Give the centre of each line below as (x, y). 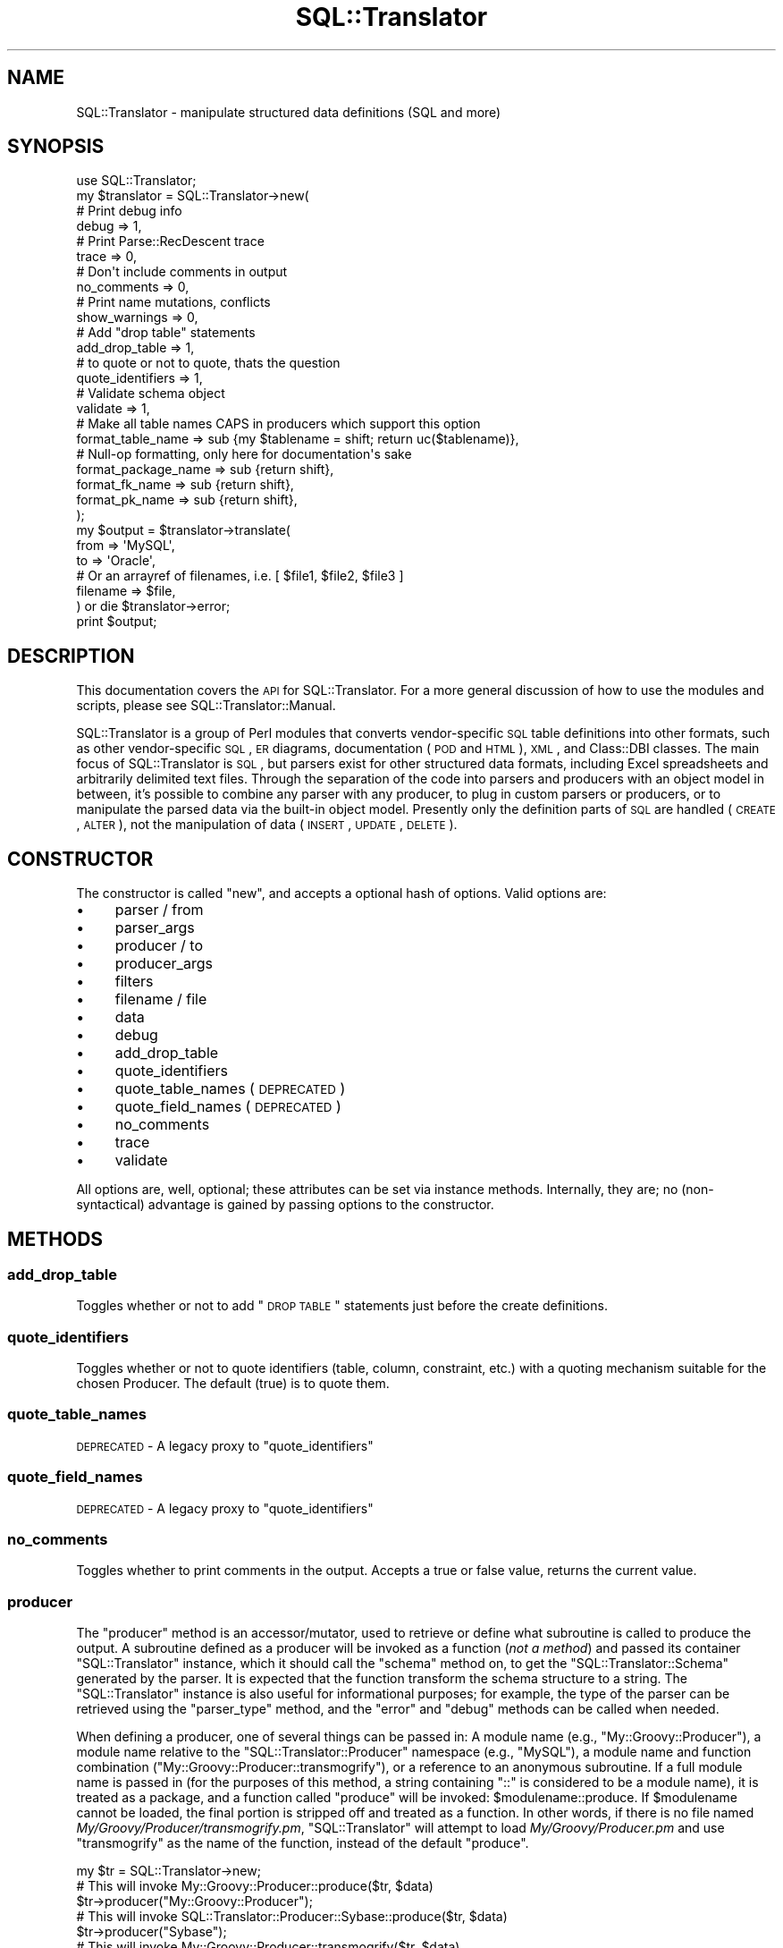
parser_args (155, 928)
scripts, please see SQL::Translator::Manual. (206, 706)
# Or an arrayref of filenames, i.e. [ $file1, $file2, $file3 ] (240, 576)
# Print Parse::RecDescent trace (170, 241)
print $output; (117, 622)
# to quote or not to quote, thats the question (208, 363)
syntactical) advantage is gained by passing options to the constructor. (285, 1205)
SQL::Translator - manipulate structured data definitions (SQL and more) (289, 112)
